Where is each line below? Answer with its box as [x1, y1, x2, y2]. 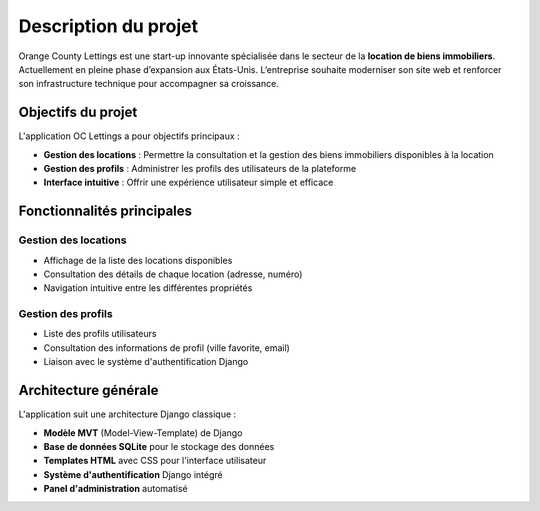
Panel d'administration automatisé [43, 483, 189, 495]
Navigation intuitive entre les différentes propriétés [43, 282, 253, 294]
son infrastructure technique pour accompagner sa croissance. [18, 78, 279, 90]
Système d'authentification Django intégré [43, 468, 224, 480]
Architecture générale [18, 382, 159, 399]
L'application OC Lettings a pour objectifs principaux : [18, 130, 240, 142]
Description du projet [18, 15, 199, 37]
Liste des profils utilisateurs [43, 328, 157, 340]
